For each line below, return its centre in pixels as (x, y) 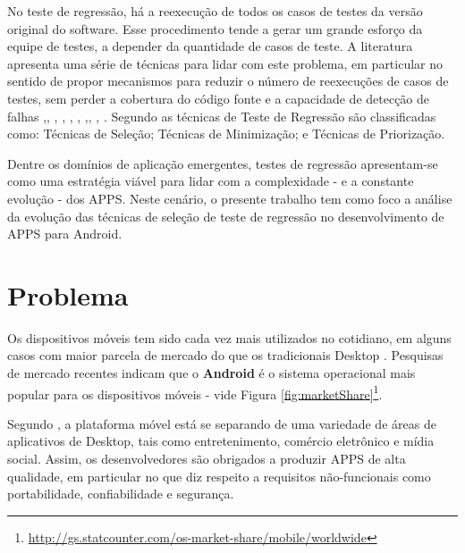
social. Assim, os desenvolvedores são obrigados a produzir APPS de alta (207, 459)
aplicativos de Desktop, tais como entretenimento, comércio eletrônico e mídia (221, 441)
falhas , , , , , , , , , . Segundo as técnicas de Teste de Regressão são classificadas (222, 116)
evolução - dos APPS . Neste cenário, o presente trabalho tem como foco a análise (230, 198)
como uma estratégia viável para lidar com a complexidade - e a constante (211, 181)
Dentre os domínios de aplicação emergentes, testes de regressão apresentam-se (223, 163)
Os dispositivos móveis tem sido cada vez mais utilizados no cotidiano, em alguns (229, 337)
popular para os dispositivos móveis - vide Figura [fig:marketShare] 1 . (195, 392)
